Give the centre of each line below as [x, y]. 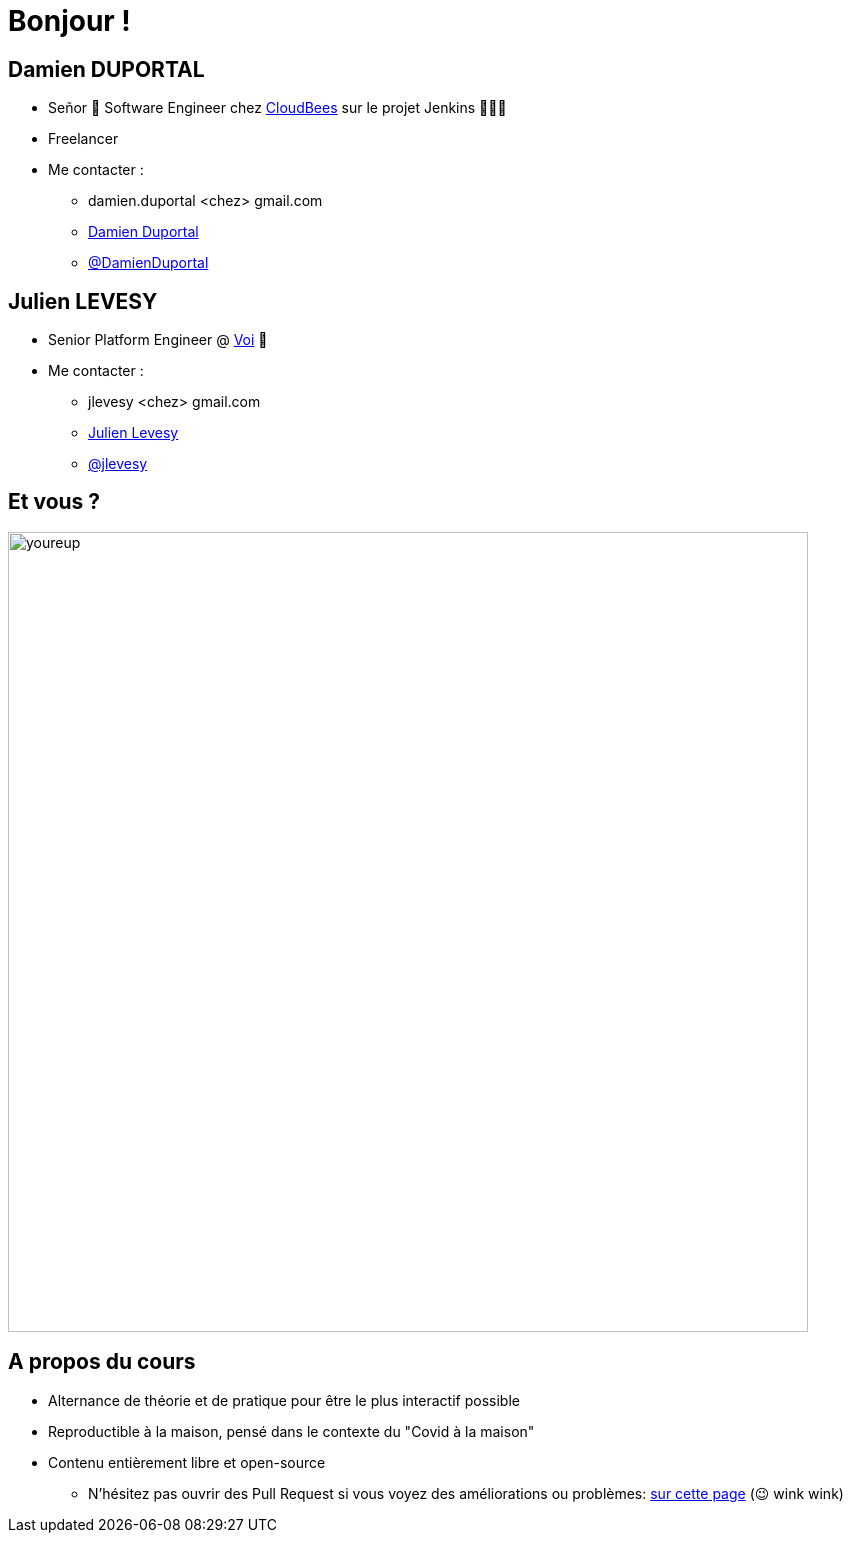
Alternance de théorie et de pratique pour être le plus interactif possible [284, 1400]
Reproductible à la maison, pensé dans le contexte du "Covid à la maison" [291, 1431]
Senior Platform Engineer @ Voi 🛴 [158, 340]
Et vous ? [54, 502]
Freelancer [83, 139]
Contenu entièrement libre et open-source [187, 1462]
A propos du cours [102, 1362]
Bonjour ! [69, 21]
